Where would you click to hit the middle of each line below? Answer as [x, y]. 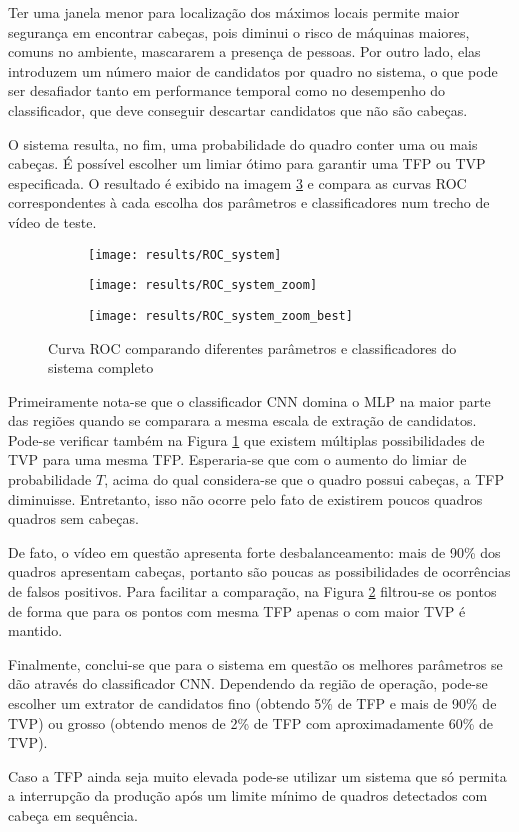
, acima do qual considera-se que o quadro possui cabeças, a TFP [304, 479]
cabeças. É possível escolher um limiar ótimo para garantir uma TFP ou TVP [247, 163]
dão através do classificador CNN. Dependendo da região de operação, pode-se [248, 683]
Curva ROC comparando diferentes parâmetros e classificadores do [252, 347]
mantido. [35, 630]
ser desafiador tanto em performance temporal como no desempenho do [227, 90]
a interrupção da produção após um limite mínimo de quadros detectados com [248, 795]
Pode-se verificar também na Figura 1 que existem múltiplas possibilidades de [246, 439]
